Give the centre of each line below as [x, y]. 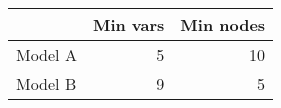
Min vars [128, 24]
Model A [46, 54]
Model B [46, 83]
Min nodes [223, 24]
